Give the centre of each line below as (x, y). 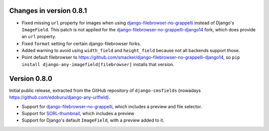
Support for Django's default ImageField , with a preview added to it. (93, 120)
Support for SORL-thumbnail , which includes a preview (78, 113)
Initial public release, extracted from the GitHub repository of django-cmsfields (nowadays (105, 90)
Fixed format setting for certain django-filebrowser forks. (81, 43)
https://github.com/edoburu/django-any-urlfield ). (60, 97)
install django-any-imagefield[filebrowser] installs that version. (98, 64)
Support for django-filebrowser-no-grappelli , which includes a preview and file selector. (112, 106)
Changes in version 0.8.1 (48, 11)
